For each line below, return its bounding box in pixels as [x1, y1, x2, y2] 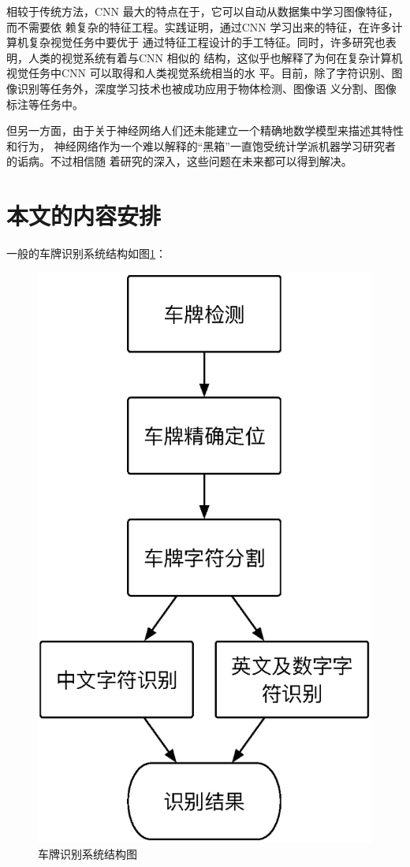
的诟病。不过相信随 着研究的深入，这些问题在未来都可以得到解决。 [6, 153, 352, 169]
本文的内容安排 [6, 199, 162, 232]
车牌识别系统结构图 [38, 845, 137, 861]
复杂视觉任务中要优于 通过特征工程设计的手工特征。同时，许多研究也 [28, 34, 386, 50]
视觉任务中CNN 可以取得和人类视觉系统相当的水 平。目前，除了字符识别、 [6, 65, 392, 81]
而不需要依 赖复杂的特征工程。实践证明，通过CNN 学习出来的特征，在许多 [6, 18, 392, 35]
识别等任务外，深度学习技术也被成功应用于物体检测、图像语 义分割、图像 [17, 80, 397, 96]
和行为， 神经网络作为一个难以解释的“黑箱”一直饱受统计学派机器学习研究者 [6, 137, 396, 154]
